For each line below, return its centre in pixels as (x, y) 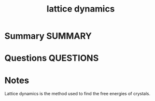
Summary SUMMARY (48, 36)
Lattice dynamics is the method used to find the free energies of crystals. (77, 94)
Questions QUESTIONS (52, 58)
